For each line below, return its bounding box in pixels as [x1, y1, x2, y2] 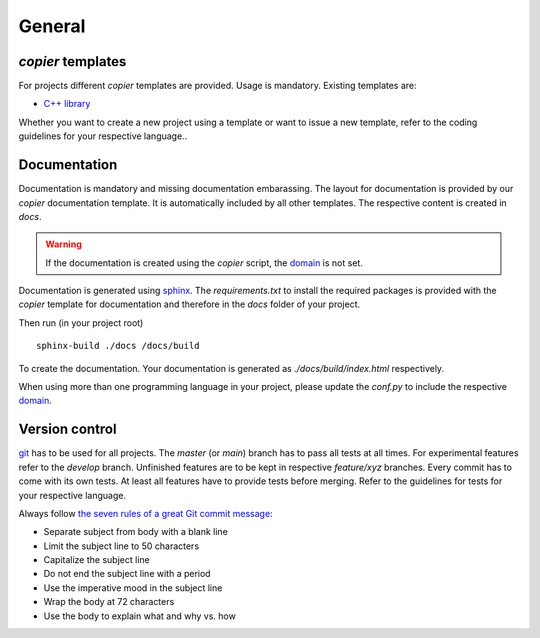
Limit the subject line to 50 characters [43, 540, 200, 552]
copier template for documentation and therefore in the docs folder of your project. [18, 298, 361, 310]
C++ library [43, 98, 91, 110]
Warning [45, 238, 82, 250]
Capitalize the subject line [43, 554, 150, 566]
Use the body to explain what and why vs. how [43, 610, 237, 622]
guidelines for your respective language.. [18, 130, 188, 142]
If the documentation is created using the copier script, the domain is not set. [45, 256, 364, 269]
